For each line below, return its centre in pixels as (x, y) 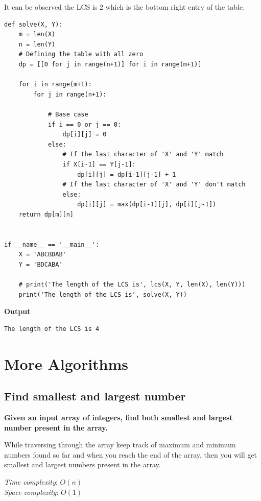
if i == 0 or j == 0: (85, 124)
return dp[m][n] (46, 214)
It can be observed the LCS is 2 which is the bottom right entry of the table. (125, 7)
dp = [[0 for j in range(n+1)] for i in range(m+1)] (110, 64)
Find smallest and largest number (95, 396)
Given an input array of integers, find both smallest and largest (118, 417)
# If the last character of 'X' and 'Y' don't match (154, 185)
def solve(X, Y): (33, 24)
